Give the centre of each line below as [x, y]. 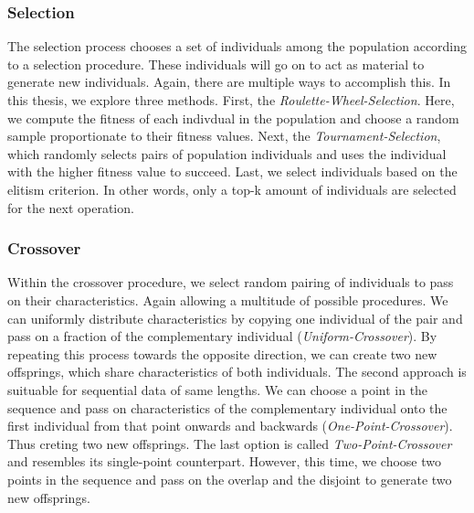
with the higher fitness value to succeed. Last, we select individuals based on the [232, 171]
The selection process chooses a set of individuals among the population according [237, 46]
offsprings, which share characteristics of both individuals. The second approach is [237, 372]
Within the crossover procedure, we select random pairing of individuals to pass [231, 282]
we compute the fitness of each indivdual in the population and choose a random [233, 118]
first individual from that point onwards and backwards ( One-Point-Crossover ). [230, 426]
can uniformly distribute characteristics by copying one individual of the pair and [235, 318]
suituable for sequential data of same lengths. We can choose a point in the [218, 389]
